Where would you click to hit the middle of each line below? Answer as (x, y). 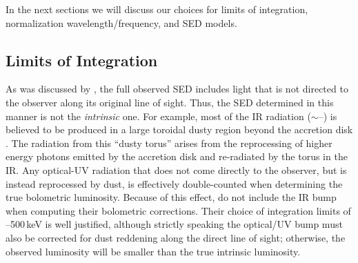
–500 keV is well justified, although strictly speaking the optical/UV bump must (174, 224)
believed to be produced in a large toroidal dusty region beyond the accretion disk (179, 129)
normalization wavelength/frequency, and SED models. (121, 22)
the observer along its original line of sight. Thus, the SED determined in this (170, 102)
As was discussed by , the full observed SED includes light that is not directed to (177, 89)
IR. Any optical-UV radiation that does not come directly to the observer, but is (176, 169)
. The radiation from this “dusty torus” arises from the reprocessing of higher (169, 143)
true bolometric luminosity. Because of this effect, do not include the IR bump (171, 197)
